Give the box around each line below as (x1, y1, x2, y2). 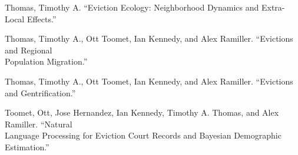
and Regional (5, 43, 52, 56)
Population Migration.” (5, 55, 88, 68)
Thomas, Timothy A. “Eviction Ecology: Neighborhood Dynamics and (5, 1, 259, 13)
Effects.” (27, 12, 57, 25)
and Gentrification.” (5, 86, 76, 99)
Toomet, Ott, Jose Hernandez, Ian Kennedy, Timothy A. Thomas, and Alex (5, 106, 279, 119)
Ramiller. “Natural (5, 117, 72, 130)
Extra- (261, 1, 285, 13)
